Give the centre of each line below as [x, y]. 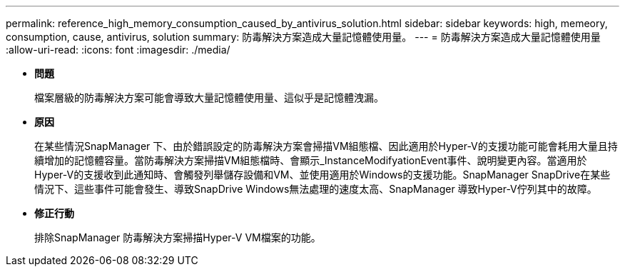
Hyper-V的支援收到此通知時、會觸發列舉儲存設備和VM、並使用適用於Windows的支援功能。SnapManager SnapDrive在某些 [322, 175]
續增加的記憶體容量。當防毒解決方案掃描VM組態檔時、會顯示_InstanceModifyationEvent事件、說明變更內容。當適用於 [311, 160]
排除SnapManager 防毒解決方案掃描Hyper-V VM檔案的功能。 [178, 237]
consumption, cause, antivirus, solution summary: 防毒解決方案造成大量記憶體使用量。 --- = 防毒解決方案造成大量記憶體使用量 [303, 37]
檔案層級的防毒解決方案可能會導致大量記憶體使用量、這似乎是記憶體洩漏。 [209, 97]
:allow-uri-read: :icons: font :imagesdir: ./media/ [118, 50]
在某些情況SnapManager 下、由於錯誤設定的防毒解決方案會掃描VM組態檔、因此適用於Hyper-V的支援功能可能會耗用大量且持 [326, 146]
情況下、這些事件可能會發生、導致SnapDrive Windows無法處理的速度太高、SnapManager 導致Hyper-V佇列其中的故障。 [316, 189]
